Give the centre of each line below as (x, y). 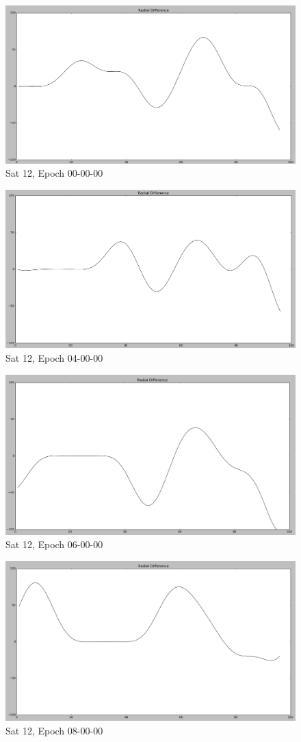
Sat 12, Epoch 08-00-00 (54, 730)
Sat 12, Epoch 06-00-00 (54, 544)
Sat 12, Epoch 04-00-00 (54, 358)
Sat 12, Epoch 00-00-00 (54, 173)
